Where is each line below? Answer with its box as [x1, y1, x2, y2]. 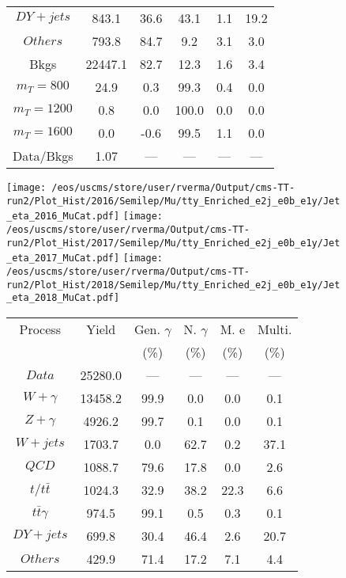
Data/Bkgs [13, 146, 73, 165]
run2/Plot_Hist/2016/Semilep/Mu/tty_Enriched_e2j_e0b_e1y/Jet [6, 195, 340, 207]
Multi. [258, 319, 292, 338]
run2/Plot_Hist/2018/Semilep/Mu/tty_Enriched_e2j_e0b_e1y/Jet [6, 279, 340, 291]
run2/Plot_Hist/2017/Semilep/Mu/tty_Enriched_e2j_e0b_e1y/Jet [6, 237, 340, 249]
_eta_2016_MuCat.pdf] [6, 211, 120, 222]
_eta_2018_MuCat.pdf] [6, 292, 120, 304]
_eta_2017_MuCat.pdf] [6, 253, 120, 264]
